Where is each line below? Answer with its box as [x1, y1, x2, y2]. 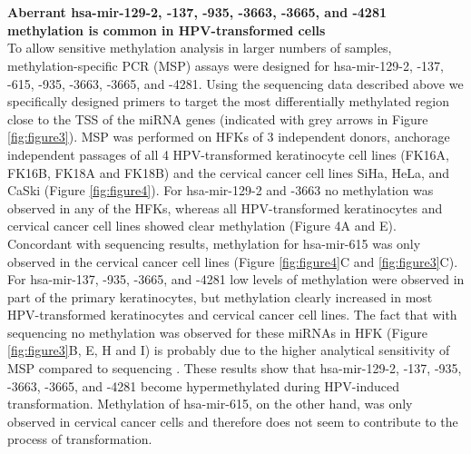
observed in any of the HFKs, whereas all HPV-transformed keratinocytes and [7, 198, 443, 217]
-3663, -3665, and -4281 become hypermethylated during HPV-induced [7, 376, 399, 395]
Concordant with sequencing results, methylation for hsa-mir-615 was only [7, 233, 421, 252]
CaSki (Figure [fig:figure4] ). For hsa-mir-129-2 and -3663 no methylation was [7, 181, 434, 200]
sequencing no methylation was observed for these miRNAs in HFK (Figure [7, 322, 428, 341]
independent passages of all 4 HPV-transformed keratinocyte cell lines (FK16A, [7, 144, 450, 163]
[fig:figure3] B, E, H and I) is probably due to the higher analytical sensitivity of [7, 340, 450, 360]
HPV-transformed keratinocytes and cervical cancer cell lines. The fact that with [7, 305, 457, 324]
